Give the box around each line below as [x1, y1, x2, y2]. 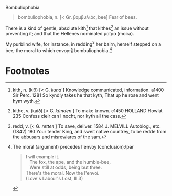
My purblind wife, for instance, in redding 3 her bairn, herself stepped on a [5, 40, 161, 47]
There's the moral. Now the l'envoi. [25, 169, 100, 176]
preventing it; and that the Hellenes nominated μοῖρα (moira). [5, 30, 134, 36]
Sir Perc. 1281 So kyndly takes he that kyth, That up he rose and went [12, 92, 159, 99]
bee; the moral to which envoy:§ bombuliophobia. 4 [5, 46, 112, 53]
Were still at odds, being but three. [29, 164, 102, 170]
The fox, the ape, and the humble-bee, [29, 159, 111, 165]
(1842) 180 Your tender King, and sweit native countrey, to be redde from [12, 128, 167, 134]
